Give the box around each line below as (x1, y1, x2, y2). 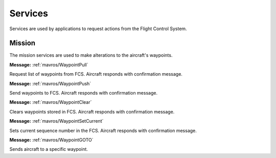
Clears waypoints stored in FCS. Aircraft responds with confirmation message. (9, 108, 175, 115)
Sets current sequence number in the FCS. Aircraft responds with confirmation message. (9, 127, 197, 133)
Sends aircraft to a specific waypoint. (9, 146, 88, 152)
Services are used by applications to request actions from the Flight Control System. (9, 26, 187, 32)
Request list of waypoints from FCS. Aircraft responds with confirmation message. (9, 71, 182, 77)
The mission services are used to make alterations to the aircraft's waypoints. (9, 52, 173, 58)
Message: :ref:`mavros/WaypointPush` (9, 80, 91, 86)
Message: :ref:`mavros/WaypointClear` (9, 99, 92, 105)
